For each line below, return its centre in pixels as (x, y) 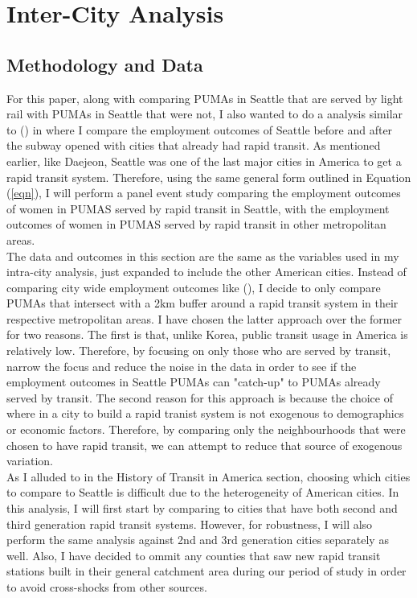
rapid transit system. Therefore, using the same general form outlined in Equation (209, 177)
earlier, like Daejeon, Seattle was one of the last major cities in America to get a (204, 161)
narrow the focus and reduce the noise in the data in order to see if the (182, 366)
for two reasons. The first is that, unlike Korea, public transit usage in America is (207, 334)
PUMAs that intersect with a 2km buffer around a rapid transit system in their (202, 303)
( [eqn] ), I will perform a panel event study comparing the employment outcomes (204, 193)
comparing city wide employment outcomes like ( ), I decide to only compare (194, 287)
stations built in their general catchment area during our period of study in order (206, 571)
